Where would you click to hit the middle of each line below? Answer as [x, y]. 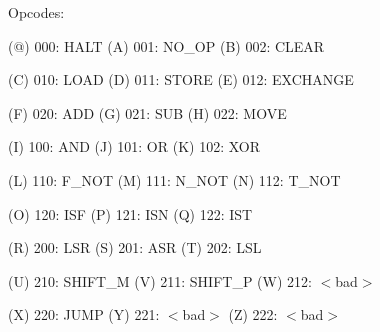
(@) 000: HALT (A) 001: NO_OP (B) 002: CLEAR [166, 45]
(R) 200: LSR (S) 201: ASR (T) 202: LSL [135, 247]
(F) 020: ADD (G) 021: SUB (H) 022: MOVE [147, 112]
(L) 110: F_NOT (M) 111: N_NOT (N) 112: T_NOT [174, 179]
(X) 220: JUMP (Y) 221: [84, 314]
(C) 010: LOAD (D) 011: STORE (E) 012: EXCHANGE [181, 79]
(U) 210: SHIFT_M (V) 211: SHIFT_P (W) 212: [160, 280]
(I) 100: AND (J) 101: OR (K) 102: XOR [134, 146]
